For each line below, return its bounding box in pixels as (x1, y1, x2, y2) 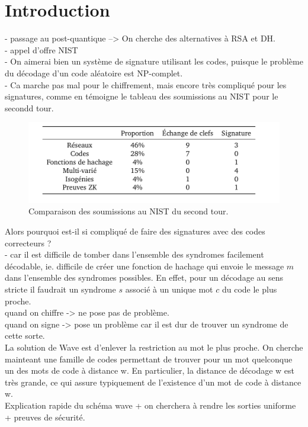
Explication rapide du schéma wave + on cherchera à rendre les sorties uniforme (5, 399, 296, 411)
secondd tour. (5, 101, 54, 114)
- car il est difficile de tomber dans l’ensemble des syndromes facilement (5, 248, 264, 261)
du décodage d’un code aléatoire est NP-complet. (5, 66, 183, 79)
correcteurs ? (5, 236, 52, 249)
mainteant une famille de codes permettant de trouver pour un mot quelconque (5, 352, 293, 365)
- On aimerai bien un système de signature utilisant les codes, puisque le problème (5, 55, 303, 68)
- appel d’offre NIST (5, 43, 78, 56)
